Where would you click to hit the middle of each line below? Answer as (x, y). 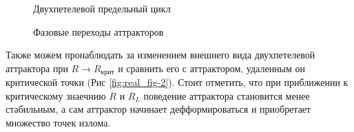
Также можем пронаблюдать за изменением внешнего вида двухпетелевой (160, 55)
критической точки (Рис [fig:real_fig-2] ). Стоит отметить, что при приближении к (177, 82)
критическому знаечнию (56, 95)
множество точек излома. (58, 123)
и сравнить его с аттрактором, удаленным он (212, 68)
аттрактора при (37, 68)
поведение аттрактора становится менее (227, 95)
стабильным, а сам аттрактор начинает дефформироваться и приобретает (158, 109)
